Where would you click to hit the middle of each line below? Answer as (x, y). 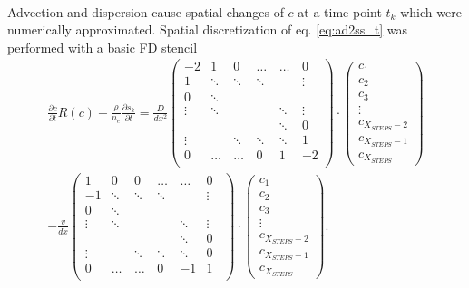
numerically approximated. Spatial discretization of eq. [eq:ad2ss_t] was (208, 29)
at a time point (340, 11)
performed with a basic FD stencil (103, 47)
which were (431, 11)
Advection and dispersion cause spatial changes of (146, 11)
